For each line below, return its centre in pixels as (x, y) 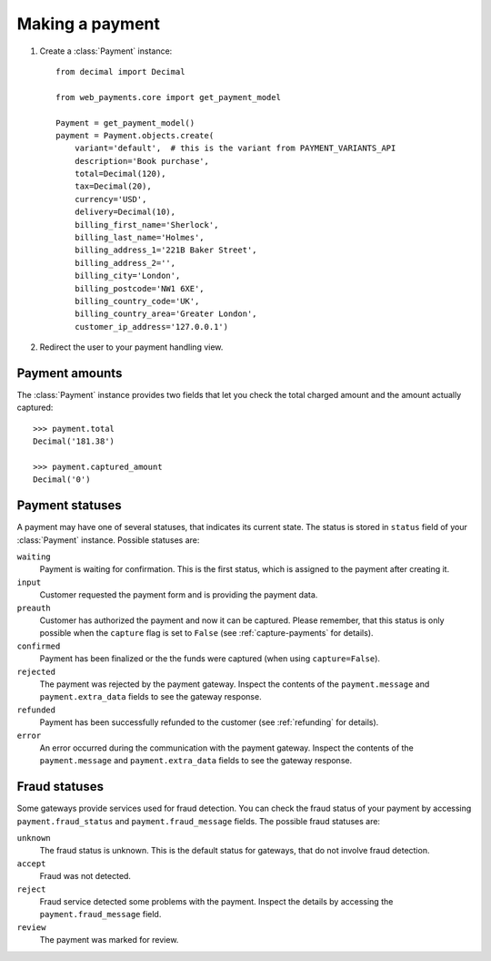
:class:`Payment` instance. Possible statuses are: (108, 540)
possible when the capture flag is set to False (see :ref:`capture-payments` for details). (206, 633)
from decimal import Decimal (120, 72)
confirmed (39, 646)
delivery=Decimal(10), (125, 212)
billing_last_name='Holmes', (139, 238)
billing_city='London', (127, 276)
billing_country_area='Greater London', (166, 314)
